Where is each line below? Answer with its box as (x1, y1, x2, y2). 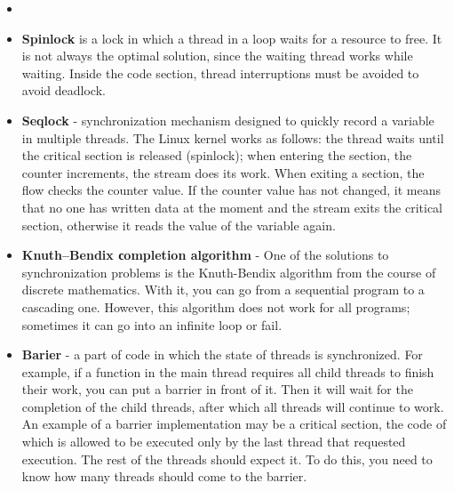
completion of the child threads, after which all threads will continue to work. (21, 397, 444, 415)
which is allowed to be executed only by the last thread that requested (21, 432, 406, 451)
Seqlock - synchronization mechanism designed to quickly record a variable (21, 110, 434, 129)
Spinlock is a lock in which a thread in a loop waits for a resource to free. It (21, 28, 442, 47)
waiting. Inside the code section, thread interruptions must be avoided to (21, 63, 419, 82)
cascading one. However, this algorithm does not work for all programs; (21, 297, 410, 316)
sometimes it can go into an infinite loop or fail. (21, 315, 283, 334)
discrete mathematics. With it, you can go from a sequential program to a (21, 280, 425, 299)
